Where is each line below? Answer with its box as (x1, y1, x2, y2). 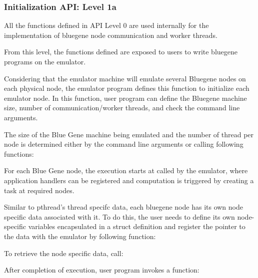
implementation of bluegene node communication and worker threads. (4, 29, 217, 40)
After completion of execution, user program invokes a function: (4, 265, 199, 275)
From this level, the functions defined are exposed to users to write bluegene (4, 46, 237, 57)
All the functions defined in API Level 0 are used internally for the (4, 20, 209, 30)
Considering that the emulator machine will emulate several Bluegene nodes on (4, 73, 246, 83)
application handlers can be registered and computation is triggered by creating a (4, 175, 254, 185)
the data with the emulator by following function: (4, 231, 156, 241)
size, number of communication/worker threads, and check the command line (4, 102, 240, 113)
